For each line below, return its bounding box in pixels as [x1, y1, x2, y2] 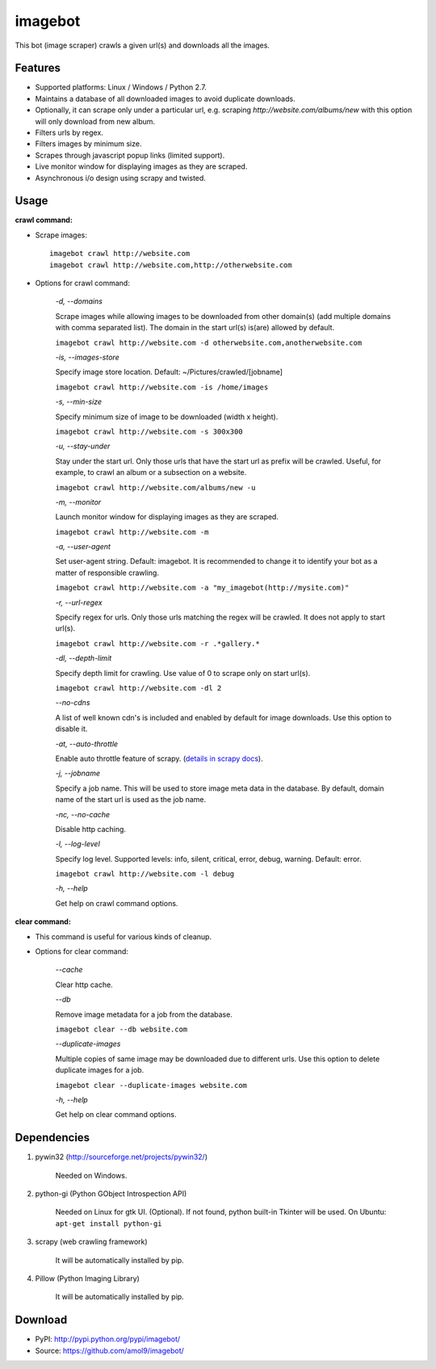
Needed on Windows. [55, 1170, 128, 1180]
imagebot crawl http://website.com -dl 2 [55, 683, 222, 692]
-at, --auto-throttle [55, 739, 119, 749]
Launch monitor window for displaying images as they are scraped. [55, 512, 279, 522]
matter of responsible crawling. [55, 568, 159, 577]
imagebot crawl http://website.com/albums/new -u [55, 483, 256, 492]
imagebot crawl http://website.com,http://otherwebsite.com [49, 260, 292, 270]
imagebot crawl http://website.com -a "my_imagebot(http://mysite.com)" [55, 583, 350, 593]
